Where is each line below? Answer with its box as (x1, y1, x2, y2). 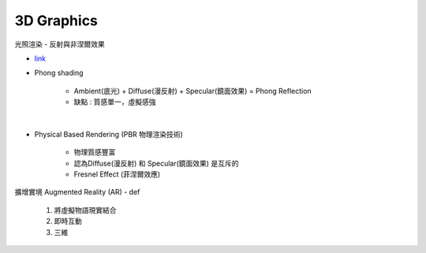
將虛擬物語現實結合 (54, 205, 117, 214)
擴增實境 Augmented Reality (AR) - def (14, 188, 140, 197)
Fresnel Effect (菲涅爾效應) (73, 169, 161, 179)
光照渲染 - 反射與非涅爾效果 (14, 39, 106, 49)
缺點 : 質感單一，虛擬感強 (73, 97, 156, 106)
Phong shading (34, 68, 84, 78)
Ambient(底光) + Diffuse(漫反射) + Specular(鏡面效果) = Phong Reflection (73, 86, 312, 95)
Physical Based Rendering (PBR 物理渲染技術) (34, 129, 183, 139)
